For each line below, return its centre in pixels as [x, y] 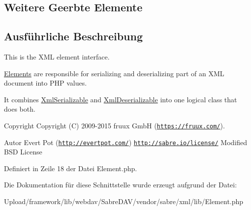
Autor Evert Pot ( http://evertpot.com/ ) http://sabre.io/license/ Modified [126, 142]
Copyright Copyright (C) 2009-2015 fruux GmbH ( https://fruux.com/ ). [114, 125]
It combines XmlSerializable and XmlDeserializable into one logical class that [121, 99]
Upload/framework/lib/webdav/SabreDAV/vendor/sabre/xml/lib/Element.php [124, 201]
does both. [20, 109]
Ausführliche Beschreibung [73, 36]
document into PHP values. [46, 83]
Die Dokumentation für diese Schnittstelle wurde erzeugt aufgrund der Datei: [121, 185]
